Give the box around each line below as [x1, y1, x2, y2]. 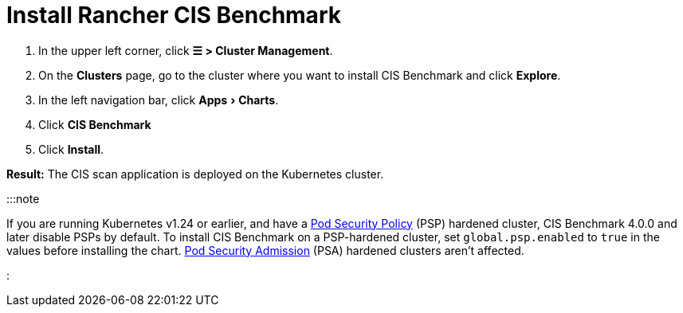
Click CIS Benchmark [38, 117, 151, 131]
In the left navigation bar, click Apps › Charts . [38, 92, 279, 107]
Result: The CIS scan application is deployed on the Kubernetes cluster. [6, 166, 384, 181]
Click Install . [38, 142, 104, 156]
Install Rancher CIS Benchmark [6, 2, 341, 29]
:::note [6, 191, 40, 205]
